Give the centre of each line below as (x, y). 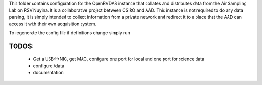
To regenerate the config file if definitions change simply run (70, 33)
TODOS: (21, 47)
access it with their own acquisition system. (53, 24)
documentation (49, 72)
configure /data (49, 66)
